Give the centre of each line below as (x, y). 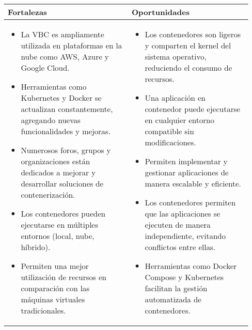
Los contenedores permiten (190, 202)
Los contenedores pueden (63, 213)
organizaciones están (55, 161)
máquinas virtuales (53, 299)
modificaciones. (170, 142)
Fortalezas (27, 12)
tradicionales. (43, 310)
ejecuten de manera (178, 225)
